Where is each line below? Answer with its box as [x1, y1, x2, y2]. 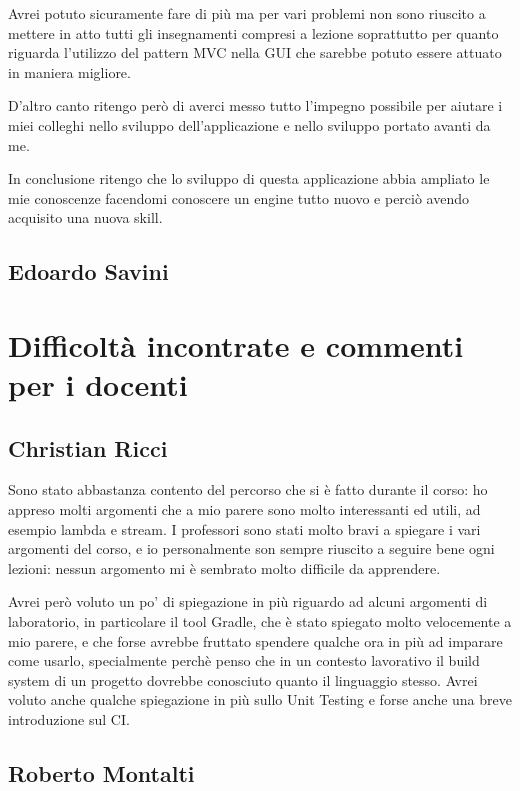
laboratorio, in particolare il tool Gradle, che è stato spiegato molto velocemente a [8, 611, 512, 632]
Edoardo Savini [8, 256, 169, 287]
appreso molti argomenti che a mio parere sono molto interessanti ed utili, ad [8, 499, 481, 520]
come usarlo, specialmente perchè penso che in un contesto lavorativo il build [8, 650, 480, 671]
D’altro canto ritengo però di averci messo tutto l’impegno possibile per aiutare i [8, 95, 503, 116]
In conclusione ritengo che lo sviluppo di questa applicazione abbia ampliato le [8, 168, 490, 189]
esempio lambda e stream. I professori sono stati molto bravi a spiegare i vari [8, 518, 481, 539]
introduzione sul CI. [8, 709, 130, 730]
